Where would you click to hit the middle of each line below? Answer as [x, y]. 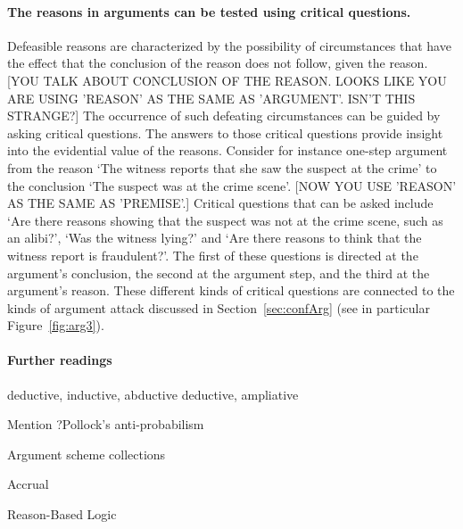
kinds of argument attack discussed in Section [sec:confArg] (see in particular [219, 307]
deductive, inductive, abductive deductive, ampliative [153, 394]
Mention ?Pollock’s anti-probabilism [106, 424]
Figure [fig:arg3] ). [56, 325]
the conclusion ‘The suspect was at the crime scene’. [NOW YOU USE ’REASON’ [232, 185]
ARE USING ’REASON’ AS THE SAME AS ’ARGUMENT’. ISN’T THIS [211, 98]
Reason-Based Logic [62, 514]
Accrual [28, 484]
